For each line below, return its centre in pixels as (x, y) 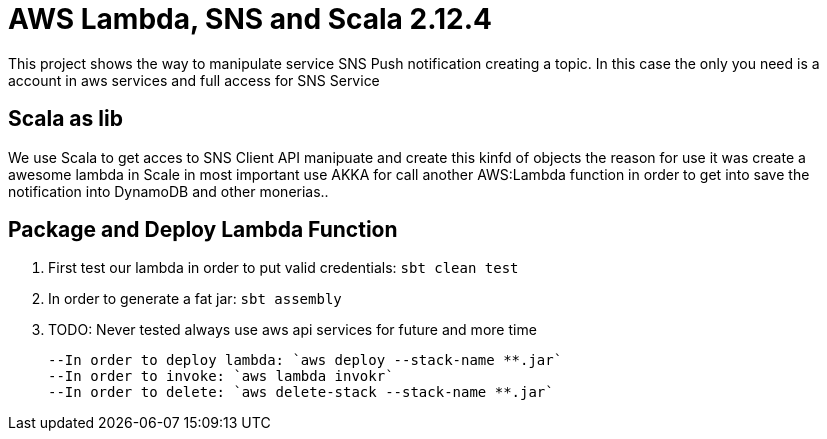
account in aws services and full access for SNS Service (194, 80)
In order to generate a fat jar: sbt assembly (195, 299)
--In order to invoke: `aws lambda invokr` (221, 376)
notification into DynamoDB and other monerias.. (168, 191)
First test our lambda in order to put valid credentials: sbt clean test (283, 268)
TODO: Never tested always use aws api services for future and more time (292, 330)
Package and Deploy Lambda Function (203, 230)
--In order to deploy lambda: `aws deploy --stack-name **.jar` (305, 360)
